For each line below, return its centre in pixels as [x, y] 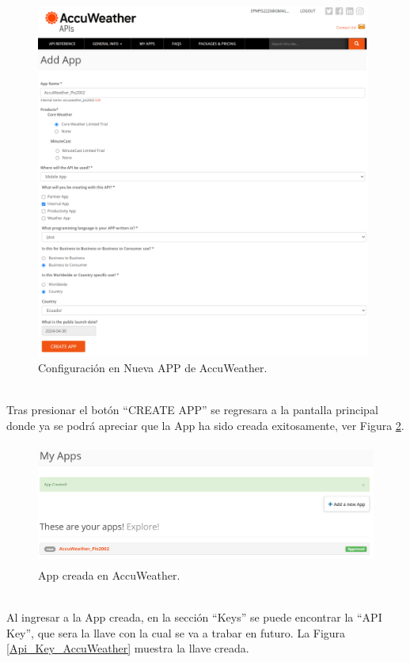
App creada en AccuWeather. [109, 574]
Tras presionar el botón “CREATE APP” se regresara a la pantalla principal [192, 409]
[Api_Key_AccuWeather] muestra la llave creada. [128, 648]
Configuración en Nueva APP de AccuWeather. [153, 367]
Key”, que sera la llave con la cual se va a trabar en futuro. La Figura [176, 632]
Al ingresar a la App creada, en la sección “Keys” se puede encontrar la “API [194, 617]
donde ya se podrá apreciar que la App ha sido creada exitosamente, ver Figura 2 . [205, 425]
